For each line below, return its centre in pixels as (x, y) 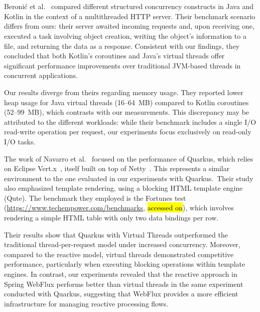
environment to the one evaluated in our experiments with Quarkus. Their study (129, 178)
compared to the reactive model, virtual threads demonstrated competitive (119, 254)
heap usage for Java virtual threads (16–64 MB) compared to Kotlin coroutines (126, 102)
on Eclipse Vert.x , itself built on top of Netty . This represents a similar (117, 168)
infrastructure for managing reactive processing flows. (86, 303)
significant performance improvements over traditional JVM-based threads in (122, 65)
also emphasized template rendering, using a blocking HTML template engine (123, 188)
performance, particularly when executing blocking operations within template (125, 264)
